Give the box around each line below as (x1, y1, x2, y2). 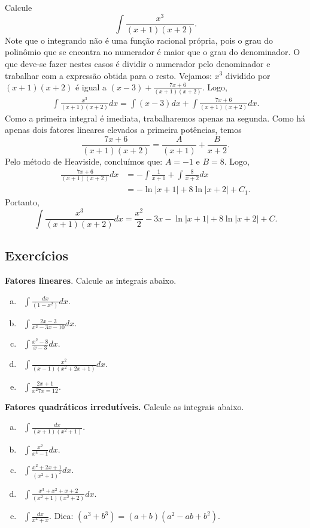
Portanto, (5, 196, 39, 208)
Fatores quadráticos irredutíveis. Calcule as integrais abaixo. (5, 400, 244, 412)
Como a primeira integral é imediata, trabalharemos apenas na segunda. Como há (5, 111, 306, 124)
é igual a (75, 81, 107, 93)
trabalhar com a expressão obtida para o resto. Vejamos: (5, 69, 212, 81)
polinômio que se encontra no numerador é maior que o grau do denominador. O (5, 45, 300, 58)
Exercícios (5, 246, 69, 265)
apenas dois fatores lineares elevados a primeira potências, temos (5, 123, 242, 136)
